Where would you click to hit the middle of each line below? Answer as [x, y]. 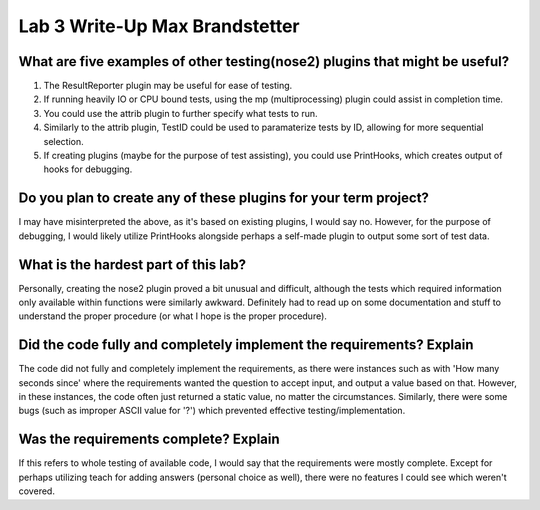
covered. [36, 491]
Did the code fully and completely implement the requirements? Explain [246, 345]
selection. [63, 141]
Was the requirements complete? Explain [149, 439]
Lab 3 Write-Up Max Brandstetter [159, 26]
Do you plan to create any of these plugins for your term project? [224, 198]
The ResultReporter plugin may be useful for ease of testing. [168, 86]
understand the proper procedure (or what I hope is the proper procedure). [172, 316]
